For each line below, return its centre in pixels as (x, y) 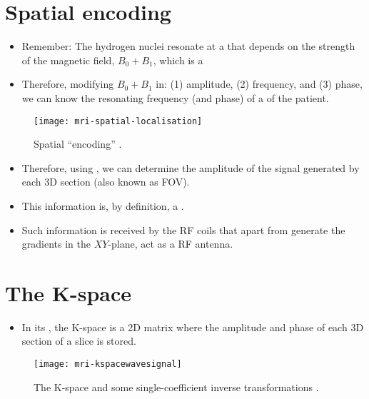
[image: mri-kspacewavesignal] (108, 364)
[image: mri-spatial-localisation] (118, 121)
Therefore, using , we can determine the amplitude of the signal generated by (191, 167)
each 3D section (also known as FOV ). (106, 182)
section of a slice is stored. (79, 341)
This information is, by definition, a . (103, 205)
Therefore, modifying (68, 84)
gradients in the (56, 244)
